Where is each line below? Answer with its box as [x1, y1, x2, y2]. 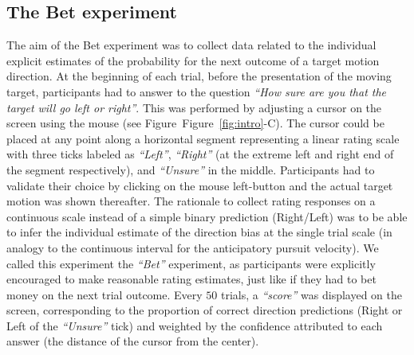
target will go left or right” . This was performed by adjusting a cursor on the [6, 99, 382, 115]
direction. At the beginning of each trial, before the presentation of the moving [6, 68, 392, 84]
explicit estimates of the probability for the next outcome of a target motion [6, 52, 380, 68]
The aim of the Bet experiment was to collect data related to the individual [6, 37, 377, 53]
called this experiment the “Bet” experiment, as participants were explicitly [6, 255, 376, 271]
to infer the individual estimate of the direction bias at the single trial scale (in [6, 224, 392, 240]
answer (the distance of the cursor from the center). [6, 333, 259, 349]
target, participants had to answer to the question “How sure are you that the [6, 83, 387, 99]
